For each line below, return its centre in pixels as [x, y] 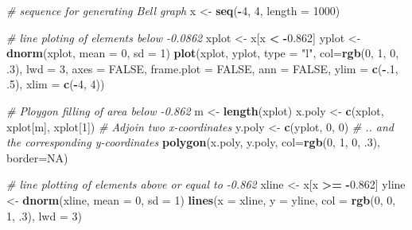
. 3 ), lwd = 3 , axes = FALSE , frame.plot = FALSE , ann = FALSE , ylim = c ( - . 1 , [202, 68]
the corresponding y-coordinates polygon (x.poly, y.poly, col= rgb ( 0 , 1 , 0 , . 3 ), [193, 142]
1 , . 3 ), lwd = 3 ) [44, 215]
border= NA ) [37, 157]
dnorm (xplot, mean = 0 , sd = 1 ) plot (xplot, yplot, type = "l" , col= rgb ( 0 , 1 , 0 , [203, 53]
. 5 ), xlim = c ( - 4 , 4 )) [56, 84]
